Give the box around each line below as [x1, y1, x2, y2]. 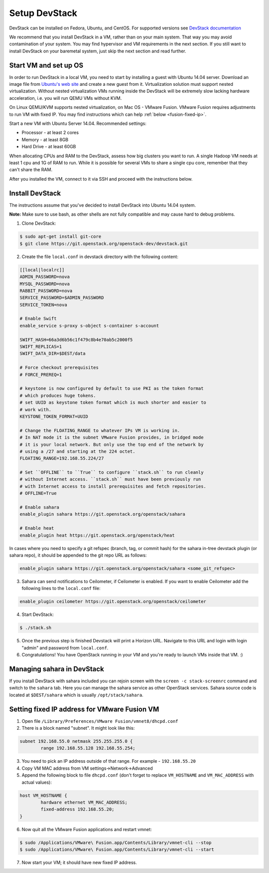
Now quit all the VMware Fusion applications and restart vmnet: [21, 826, 152, 832]
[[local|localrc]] [19, 267, 65, 273]
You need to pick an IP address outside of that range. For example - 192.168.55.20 [21, 758, 196, 764]
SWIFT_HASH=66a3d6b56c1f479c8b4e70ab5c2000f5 [19, 337, 133, 342]
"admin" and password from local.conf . [21, 644, 109, 651]
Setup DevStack [9, 7, 77, 18]
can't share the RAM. [9, 167, 52, 173]
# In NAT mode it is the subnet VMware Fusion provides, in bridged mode [19, 435, 204, 440]
